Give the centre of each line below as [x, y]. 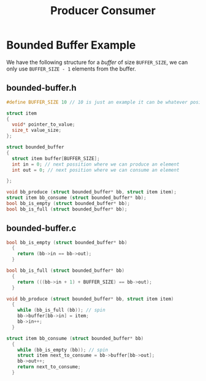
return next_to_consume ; [49, 367]
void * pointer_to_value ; [44, 125]
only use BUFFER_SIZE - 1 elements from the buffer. [71, 69]
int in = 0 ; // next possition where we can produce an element [96, 164]
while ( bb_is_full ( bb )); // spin [61, 310]
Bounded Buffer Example [71, 45]
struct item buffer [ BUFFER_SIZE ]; [56, 158]
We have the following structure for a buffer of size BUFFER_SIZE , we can [97, 62]
